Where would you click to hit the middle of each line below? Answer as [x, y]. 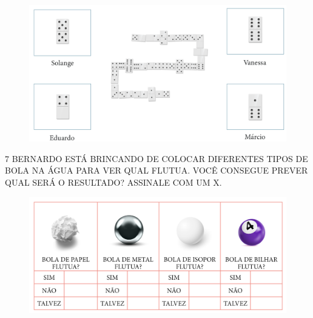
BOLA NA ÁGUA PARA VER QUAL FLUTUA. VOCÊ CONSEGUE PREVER [156, 170]
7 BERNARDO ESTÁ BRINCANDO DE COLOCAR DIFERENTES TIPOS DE [156, 158]
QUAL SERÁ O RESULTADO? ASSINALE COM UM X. [113, 182]
